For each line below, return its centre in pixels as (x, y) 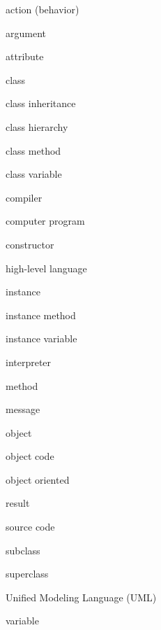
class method (33, 150)
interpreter (29, 362)
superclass (27, 574)
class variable (34, 174)
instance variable (41, 338)
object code (30, 456)
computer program (45, 221)
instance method (41, 315)
